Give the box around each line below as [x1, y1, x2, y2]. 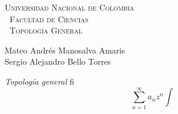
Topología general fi [5, 75, 75, 87]
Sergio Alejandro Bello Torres [5, 55, 111, 68]
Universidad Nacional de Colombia [5, 1, 135, 13]
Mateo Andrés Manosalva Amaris [5, 43, 125, 56]
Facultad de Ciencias [9, 12, 89, 25]
